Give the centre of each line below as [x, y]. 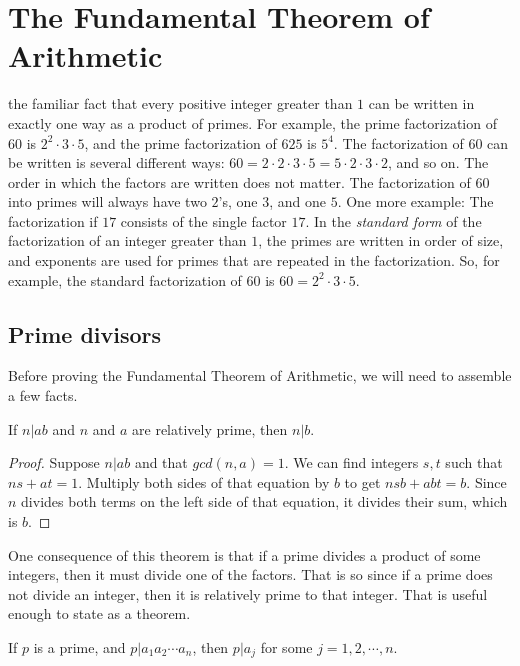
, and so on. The [438, 162]
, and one [297, 201]
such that [474, 462]
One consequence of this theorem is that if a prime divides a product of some [244, 554]
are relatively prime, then [210, 428]
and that [161, 462]
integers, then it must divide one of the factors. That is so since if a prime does [250, 574]
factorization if [53, 220]
